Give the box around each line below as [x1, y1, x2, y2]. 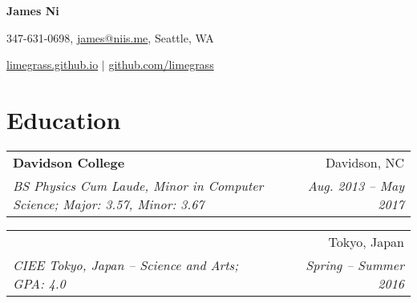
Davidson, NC [325, 152, 404, 172]
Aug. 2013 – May [307, 176, 404, 195]
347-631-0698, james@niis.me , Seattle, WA [6, 29, 214, 46]
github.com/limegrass [108, 56, 214, 73]
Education [6, 103, 121, 135]
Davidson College [13, 152, 125, 172]
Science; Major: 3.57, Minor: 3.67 [13, 194, 204, 213]
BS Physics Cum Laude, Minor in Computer [13, 176, 264, 195]
